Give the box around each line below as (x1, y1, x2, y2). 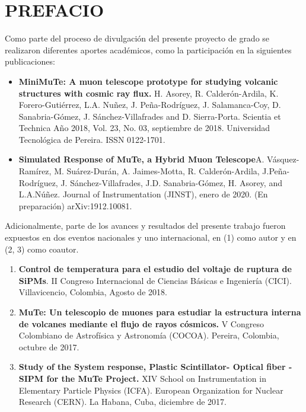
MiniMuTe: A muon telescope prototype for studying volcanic (18, 75, 278, 87)
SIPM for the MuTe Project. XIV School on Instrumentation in (18, 372, 266, 384)
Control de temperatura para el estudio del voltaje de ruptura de (18, 263, 292, 275)
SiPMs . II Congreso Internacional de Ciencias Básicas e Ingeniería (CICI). (18, 274, 292, 286)
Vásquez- (266, 153, 299, 165)
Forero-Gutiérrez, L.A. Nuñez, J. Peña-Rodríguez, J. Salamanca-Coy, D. (18, 98, 281, 111)
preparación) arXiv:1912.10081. (18, 199, 132, 212)
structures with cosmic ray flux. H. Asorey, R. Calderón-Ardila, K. (18, 87, 279, 99)
